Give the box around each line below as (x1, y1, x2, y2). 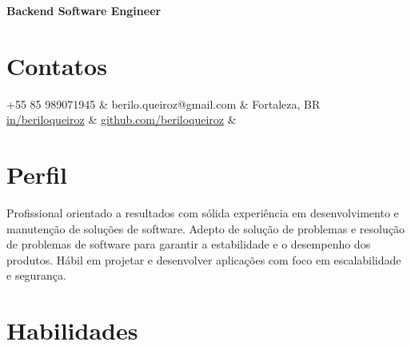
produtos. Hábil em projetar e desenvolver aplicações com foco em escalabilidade (6, 251, 401, 268)
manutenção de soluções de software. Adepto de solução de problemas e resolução (6, 220, 405, 237)
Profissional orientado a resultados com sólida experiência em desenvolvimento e (6, 205, 399, 221)
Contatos (6, 49, 107, 82)
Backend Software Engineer (6, 2, 162, 18)
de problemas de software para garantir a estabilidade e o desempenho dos (6, 236, 371, 253)
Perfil (6, 158, 67, 191)
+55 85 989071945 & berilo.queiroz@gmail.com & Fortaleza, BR (6, 95, 321, 112)
